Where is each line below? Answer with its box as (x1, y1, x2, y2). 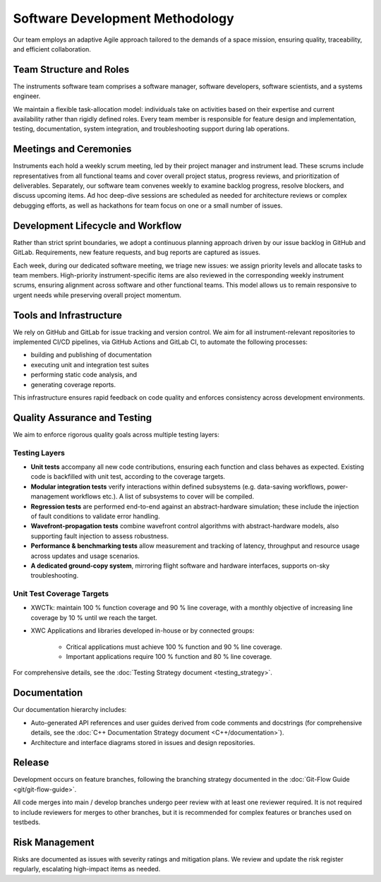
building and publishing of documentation (30, 350, 152, 359)
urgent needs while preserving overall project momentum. (13, 290, 182, 299)
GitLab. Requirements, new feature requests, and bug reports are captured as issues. (13, 248, 261, 257)
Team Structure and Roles (13, 64, 130, 76)
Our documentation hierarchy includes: (13, 705, 127, 714)
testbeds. (13, 818, 41, 826)
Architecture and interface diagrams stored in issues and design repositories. (30, 738, 255, 746)
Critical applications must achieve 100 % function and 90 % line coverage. (66, 643, 282, 651)
